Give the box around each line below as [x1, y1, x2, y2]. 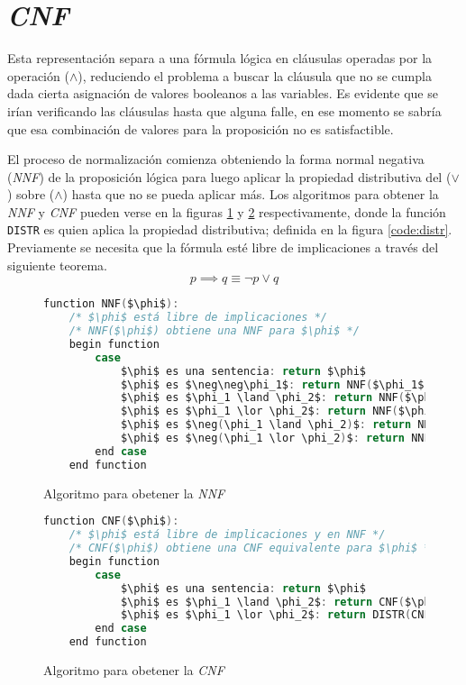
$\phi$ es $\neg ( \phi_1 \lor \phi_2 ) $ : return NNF [120, 432, 431, 445]
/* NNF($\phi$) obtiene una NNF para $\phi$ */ [69, 324, 360, 338]
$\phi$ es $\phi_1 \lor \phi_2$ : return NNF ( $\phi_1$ [120, 405, 451, 418]
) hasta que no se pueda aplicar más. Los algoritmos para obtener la [62, 185, 439, 204]
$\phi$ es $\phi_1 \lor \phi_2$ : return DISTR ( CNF [120, 608, 431, 622]
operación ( [7, 66, 69, 85]
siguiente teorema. [7, 255, 107, 274]
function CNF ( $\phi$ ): [43, 515, 179, 528]
